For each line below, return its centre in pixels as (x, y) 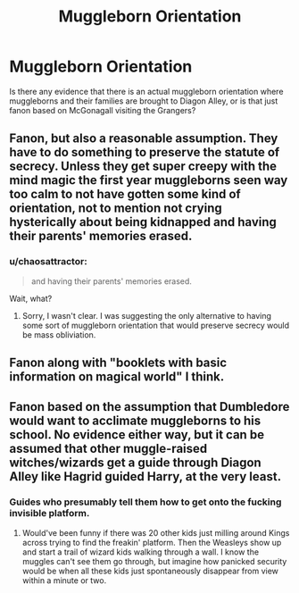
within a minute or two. (64, 580)
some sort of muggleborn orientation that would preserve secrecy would (156, 325)
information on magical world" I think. (117, 377)
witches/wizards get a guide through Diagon (135, 463)
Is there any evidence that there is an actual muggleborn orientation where (146, 91)
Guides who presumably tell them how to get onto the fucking (145, 502)
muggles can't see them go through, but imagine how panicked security (154, 561)
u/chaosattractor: (48, 262)
